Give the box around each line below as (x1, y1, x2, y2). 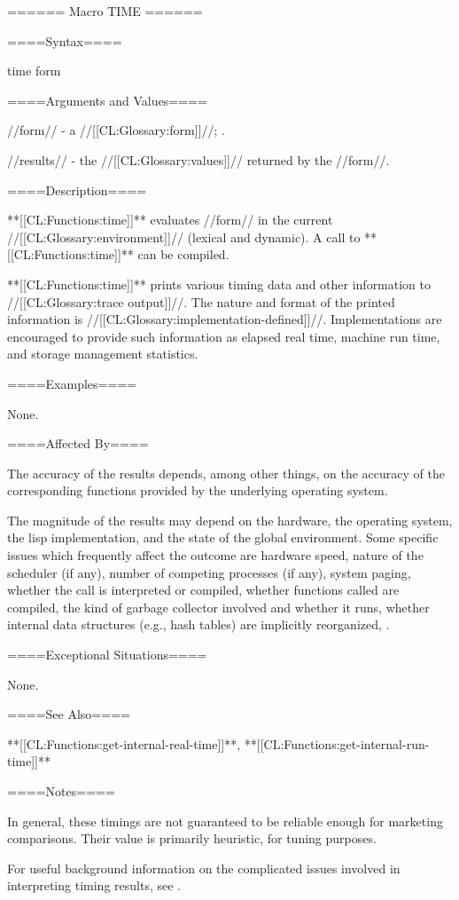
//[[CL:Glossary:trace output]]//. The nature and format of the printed (7, 292, 395, 311)
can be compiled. (137, 245, 229, 264)
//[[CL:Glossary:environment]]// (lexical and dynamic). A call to (7, 227, 361, 246)
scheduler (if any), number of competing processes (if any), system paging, (7, 563, 411, 581)
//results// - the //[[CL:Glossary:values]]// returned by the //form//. (7, 150, 390, 169)
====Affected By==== (7, 434, 149, 453)
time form (7, 61, 61, 80)
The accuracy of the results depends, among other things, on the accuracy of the (7, 463, 445, 482)
